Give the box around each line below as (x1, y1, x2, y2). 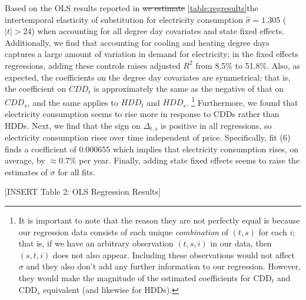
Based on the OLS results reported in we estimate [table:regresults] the (5, 2, 258, 14)
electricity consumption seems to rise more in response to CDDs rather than (5, 108, 280, 119)
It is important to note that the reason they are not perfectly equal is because (18, 214, 300, 226)
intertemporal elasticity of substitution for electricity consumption (5, 13, 243, 25)
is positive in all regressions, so (161, 119, 272, 131)
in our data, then (210, 237, 272, 249)
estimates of (5, 165, 48, 178)
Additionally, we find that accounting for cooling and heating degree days (5, 36, 270, 48)
